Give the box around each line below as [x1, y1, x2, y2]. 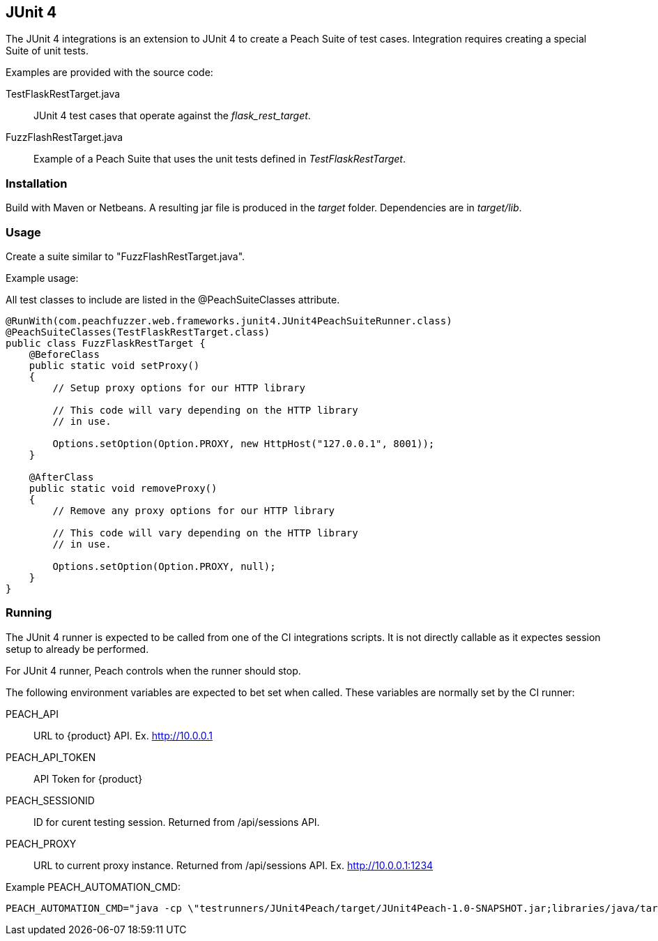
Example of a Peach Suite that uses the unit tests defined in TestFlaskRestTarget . [33, 153, 406, 165]
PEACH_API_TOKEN [6, 751, 96, 763]
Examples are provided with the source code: [6, 66, 213, 79]
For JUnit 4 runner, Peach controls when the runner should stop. [6, 664, 301, 677]
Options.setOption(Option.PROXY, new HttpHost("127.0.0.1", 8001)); [52, 437, 435, 449]
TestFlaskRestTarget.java [6, 88, 121, 100]
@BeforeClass [29, 348, 100, 360]
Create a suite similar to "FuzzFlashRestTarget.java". [6, 250, 245, 262]
